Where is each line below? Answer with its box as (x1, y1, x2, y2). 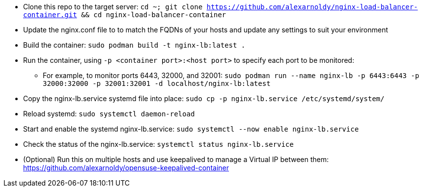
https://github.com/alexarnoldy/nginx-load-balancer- (206, 3, 418, 11)
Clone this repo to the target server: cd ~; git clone (23, 2, 203, 11)
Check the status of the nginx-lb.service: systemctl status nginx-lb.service (23, 140, 294, 148)
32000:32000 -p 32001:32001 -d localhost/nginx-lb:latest (43, 80, 271, 87)
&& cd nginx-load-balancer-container (81, 11, 226, 19)
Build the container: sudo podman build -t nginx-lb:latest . (23, 41, 246, 49)
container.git (23, 11, 77, 19)
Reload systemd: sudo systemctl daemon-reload (23, 109, 195, 118)
